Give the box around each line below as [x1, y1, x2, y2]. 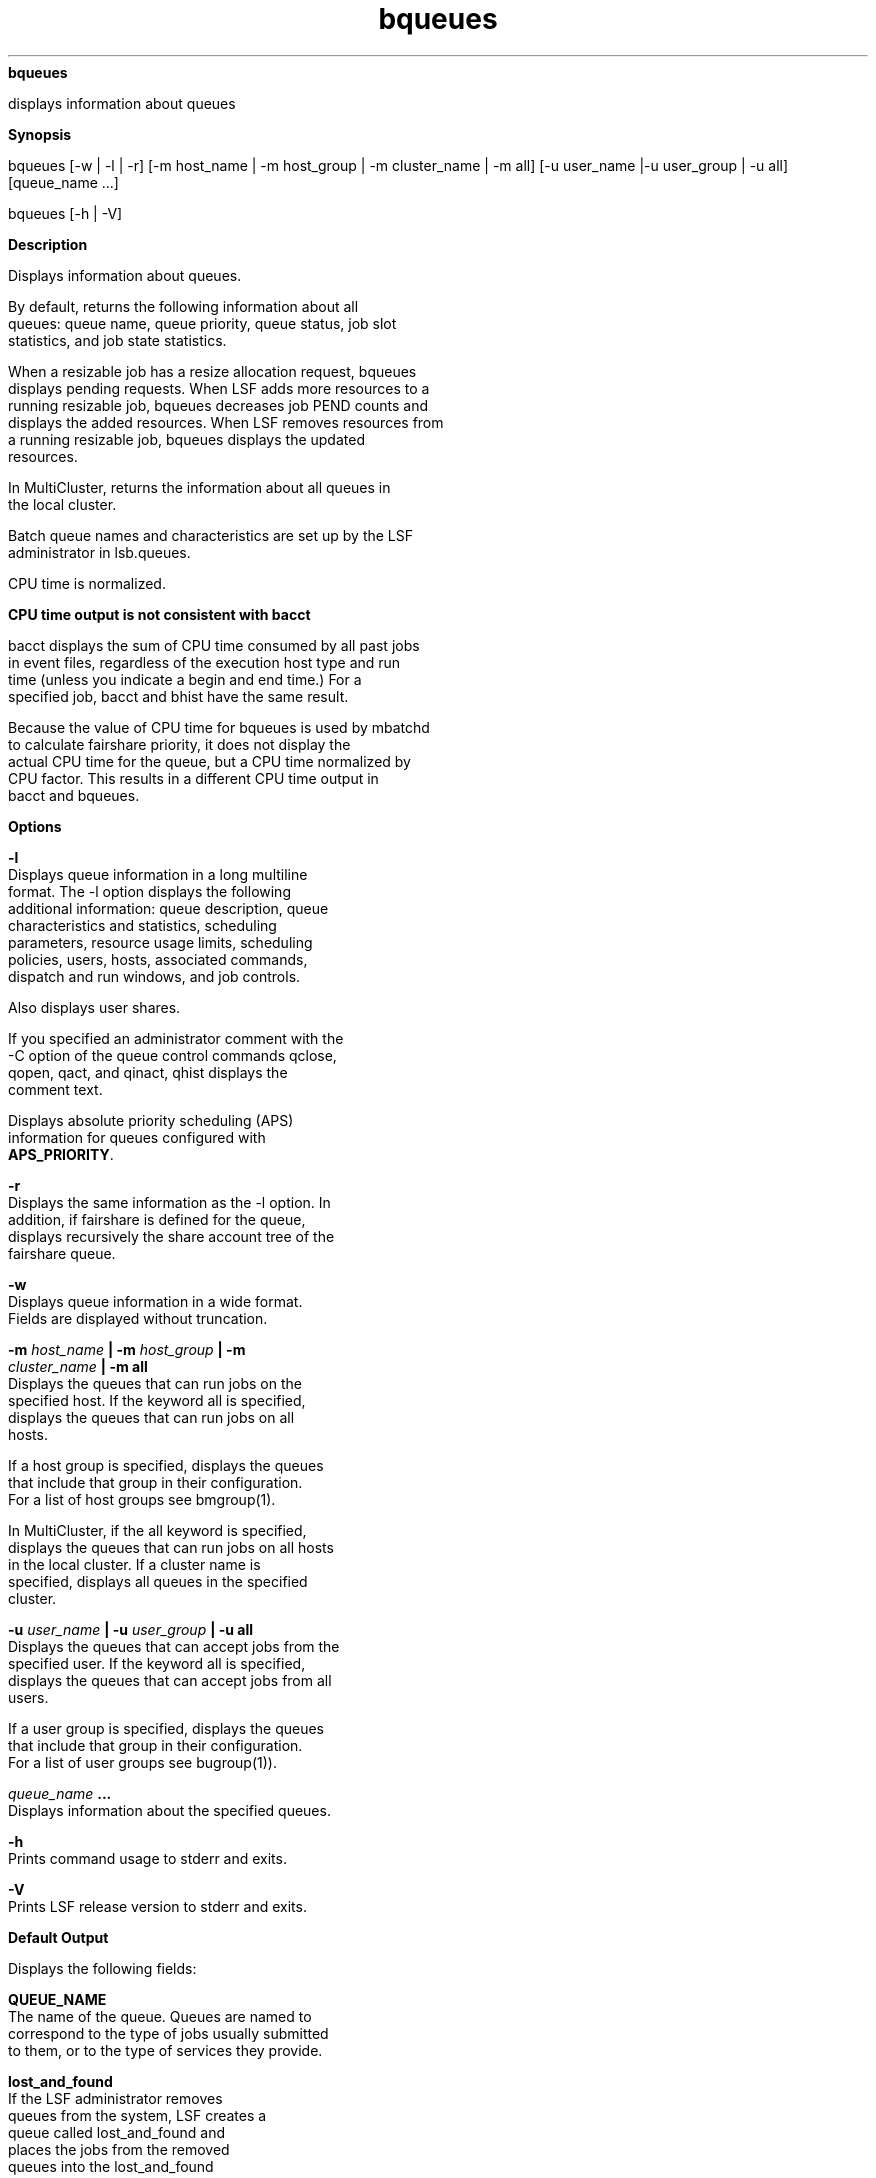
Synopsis [8, 125, 72, 143]
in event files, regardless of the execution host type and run [8, 653, 401, 671]
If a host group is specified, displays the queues [8, 1456, 324, 1474]
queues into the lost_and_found [8, 2157, 214, 2175]
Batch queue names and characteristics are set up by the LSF [8, 526, 414, 544]
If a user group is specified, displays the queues [8, 1719, 324, 1737]
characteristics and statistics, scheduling [8, 916, 277, 934]
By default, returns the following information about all [8, 297, 359, 315]
